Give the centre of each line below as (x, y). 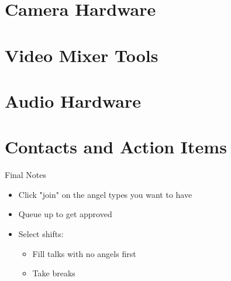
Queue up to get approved (65, 214)
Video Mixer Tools (82, 55)
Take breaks (54, 273)
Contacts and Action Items (116, 147)
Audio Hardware (73, 100)
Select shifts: (41, 234)
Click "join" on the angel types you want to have (105, 194)
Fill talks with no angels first (84, 253)
